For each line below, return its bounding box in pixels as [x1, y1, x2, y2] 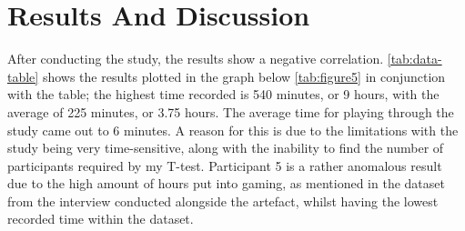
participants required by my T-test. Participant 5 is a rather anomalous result [7, 156, 442, 175]
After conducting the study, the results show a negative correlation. [7, 49, 384, 68]
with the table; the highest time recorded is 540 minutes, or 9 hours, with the [7, 85, 440, 104]
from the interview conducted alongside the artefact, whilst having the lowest [7, 191, 439, 210]
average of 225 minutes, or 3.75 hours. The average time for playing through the [7, 102, 454, 121]
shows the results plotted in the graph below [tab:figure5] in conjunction [42, 66, 446, 85]
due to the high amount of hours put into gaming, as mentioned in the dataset [7, 174, 445, 193]
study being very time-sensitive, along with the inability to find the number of [7, 138, 444, 157]
